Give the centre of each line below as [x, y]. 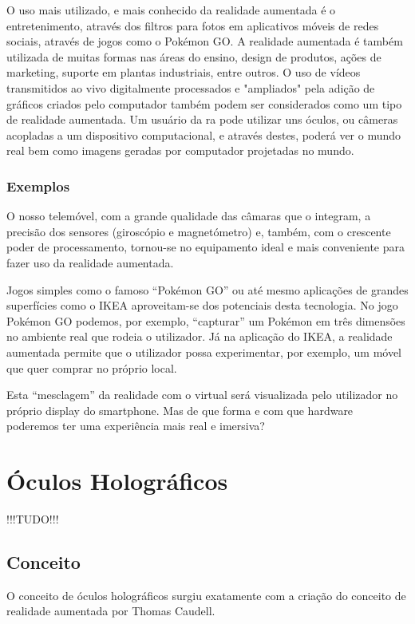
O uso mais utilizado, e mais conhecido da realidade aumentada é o [171, 10]
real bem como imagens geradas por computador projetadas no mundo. [180, 150]
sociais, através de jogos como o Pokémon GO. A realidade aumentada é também [205, 41]
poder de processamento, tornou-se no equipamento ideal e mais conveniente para [206, 247]
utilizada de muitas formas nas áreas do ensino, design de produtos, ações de [194, 56]
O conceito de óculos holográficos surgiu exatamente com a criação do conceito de [206, 595]
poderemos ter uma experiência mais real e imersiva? [136, 426]
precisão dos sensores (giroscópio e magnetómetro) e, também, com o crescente [199, 231]
